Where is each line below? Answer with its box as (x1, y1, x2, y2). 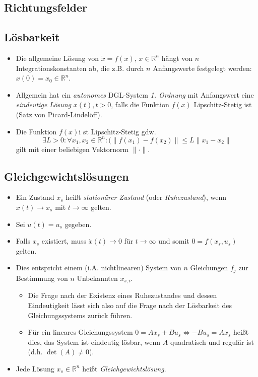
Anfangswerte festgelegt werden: (153, 62, 252, 73)
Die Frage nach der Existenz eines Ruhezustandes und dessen (28, 290, 217, 300)
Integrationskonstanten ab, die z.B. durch (16, 62, 144, 73)
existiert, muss (41, 236, 86, 246)
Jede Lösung (16, 363, 54, 373)
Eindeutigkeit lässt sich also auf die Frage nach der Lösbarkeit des (28, 299, 232, 310)
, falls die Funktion (111, 99, 169, 110)
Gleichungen (190, 262, 228, 273)
